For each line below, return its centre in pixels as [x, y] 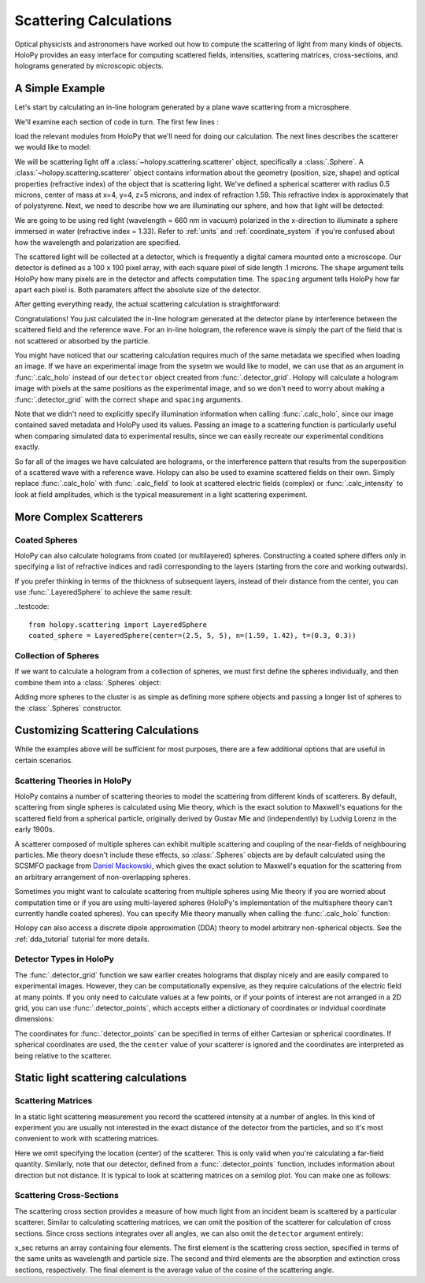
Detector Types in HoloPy [64, 959]
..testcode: [32, 606]
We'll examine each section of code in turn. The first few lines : [117, 121]
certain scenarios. [44, 760]
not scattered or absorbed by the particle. [82, 341]
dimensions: [34, 1019]
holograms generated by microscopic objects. [89, 66]
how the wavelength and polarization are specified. [98, 242]
